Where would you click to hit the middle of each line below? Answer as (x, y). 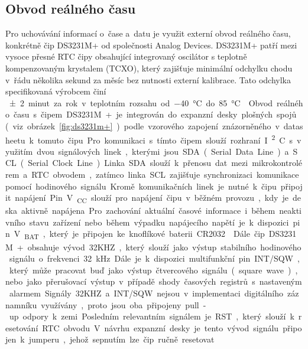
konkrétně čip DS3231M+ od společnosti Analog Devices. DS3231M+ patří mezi (151, 45)
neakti (290, 211)
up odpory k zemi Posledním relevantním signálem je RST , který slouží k (152, 316)
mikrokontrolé (277, 163)
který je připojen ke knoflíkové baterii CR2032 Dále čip (157, 234)
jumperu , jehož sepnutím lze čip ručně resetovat (121, 339)
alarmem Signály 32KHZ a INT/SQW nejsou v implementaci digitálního (146, 293)
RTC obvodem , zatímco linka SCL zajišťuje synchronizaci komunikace (165, 174)
